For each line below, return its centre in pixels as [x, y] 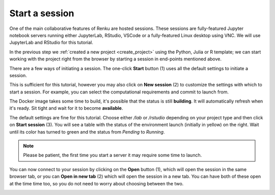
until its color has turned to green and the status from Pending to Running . [87, 132]
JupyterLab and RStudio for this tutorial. [51, 43]
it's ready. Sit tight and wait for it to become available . [66, 108]
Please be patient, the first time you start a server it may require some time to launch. [113, 155]
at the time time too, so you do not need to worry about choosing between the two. [97, 183]
